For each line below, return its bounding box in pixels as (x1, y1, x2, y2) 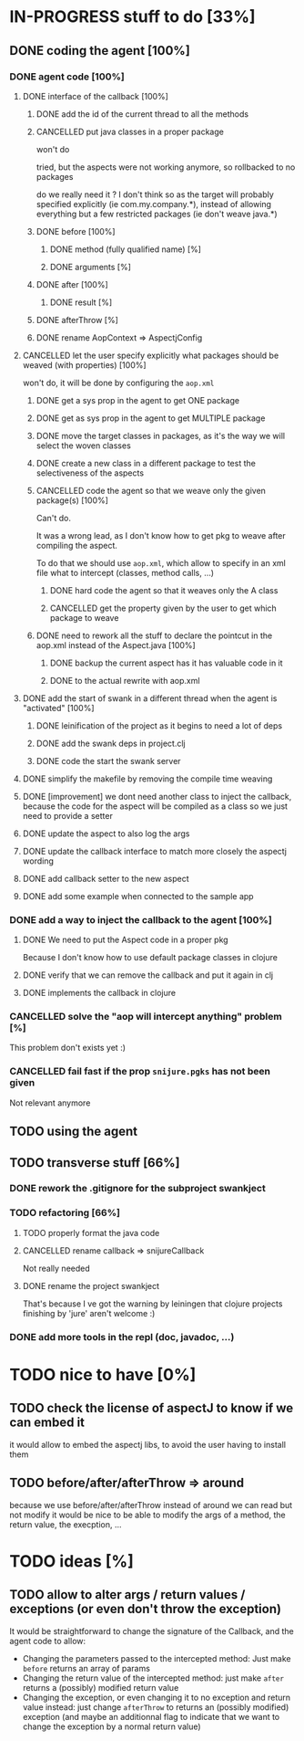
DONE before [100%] (35, 225, 116, 236)
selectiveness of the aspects (35, 467, 144, 478)
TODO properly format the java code (22, 1227, 160, 1238)
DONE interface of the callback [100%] (22, 90, 168, 101)
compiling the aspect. (35, 540, 118, 551)
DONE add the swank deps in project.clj (35, 738, 186, 749)
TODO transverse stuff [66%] (9, 1155, 180, 1170)
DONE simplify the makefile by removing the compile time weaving (22, 773, 273, 784)
